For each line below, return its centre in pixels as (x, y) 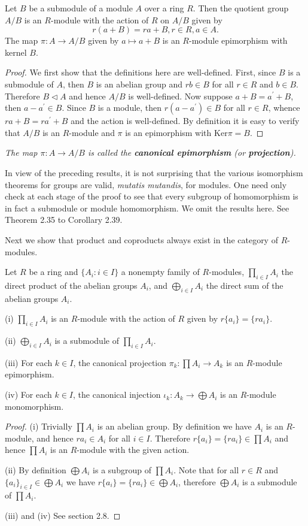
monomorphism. (34, 406)
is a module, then (130, 108)
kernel (16, 52)
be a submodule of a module (81, 8)
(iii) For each (29, 362)
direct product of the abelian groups (71, 285)
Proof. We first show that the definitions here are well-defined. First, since (141, 72)
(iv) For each (28, 394)
